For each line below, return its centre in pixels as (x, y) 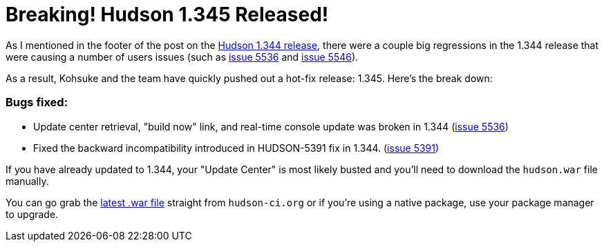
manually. (27, 181)
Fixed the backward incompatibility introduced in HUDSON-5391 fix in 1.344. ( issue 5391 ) (236, 148)
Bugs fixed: (37, 102)
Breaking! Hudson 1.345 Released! (167, 14)
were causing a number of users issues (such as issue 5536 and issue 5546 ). (182, 57)
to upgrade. (32, 214)
